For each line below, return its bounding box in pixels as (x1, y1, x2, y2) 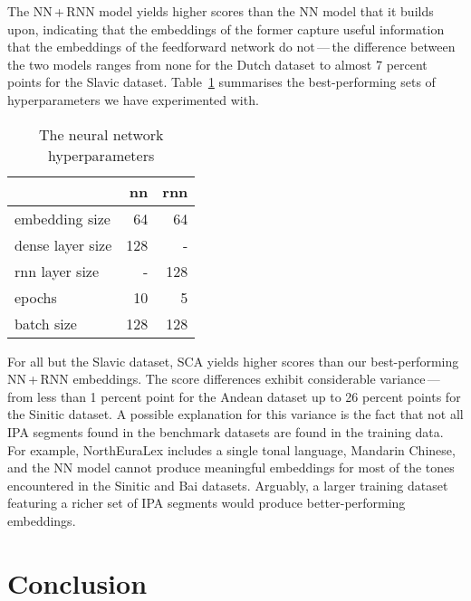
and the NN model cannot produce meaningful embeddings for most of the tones (7, 458, 455, 477)
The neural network (38, 123, 164, 145)
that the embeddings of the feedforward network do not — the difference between (7, 37, 456, 56)
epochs (14, 286, 57, 308)
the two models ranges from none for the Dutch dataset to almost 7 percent (7, 54, 428, 73)
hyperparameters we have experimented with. (7, 90, 259, 109)
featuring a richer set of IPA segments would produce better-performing (7, 493, 406, 512)
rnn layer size (14, 260, 100, 281)
